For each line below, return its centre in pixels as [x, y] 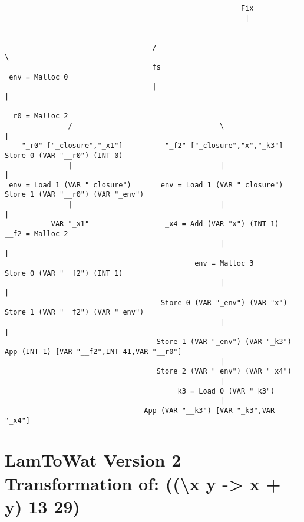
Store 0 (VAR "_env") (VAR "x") [224, 303]
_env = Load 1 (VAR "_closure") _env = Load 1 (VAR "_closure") [144, 185]
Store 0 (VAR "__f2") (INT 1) [64, 273]
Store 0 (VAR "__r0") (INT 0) [64, 155]
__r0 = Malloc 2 [37, 116]
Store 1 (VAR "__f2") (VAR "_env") [75, 313]
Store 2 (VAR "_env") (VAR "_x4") [224, 371]
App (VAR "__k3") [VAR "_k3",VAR [209, 410]
